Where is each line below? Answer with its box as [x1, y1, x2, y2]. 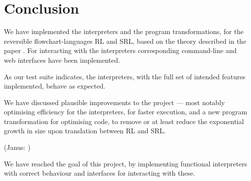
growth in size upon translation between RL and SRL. [4, 126, 166, 136]
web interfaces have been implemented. [4, 54, 120, 65]
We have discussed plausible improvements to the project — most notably [4, 97, 225, 107]
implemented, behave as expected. [4, 81, 106, 91]
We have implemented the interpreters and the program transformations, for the [4, 26, 244, 36]
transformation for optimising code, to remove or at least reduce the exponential [4, 116, 244, 126]
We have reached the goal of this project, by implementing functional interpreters [4, 158, 247, 168]
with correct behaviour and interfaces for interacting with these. [4, 168, 195, 178]
